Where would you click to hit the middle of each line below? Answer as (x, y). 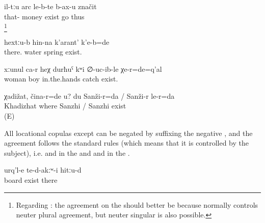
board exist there (31, 180)
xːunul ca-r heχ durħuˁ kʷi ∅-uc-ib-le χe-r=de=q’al (83, 68)
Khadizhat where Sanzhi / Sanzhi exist (65, 106)
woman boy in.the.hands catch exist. (61, 79)
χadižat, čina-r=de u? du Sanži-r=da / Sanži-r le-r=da (89, 95)
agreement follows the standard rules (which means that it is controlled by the (127, 143)
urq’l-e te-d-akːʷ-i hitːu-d (43, 170)
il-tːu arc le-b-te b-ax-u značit (50, 6)
